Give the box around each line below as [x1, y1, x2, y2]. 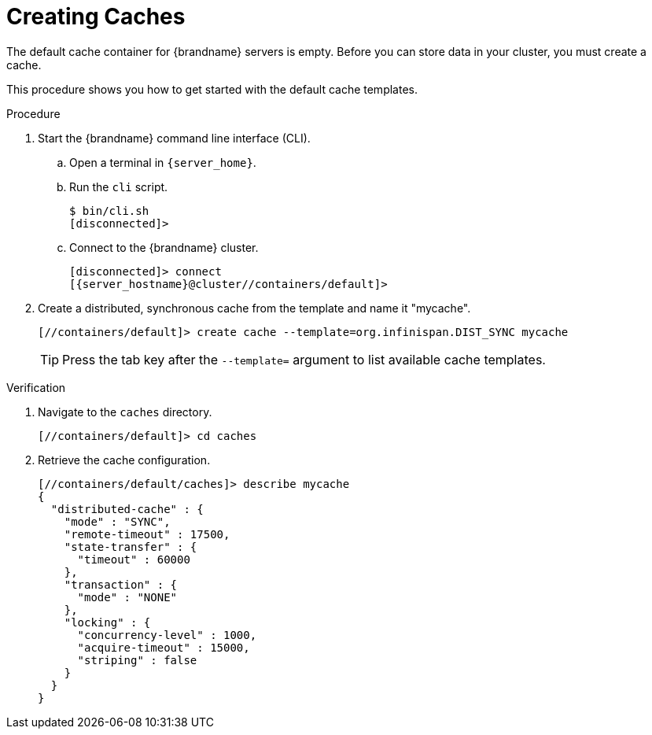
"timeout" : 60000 [77, 552, 190, 566]
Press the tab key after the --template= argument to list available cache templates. [62, 351, 546, 367]
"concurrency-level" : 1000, [77, 628, 257, 641]
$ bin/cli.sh [69, 204, 149, 217]
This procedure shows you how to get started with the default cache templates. [6, 82, 418, 96]
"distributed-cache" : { [50, 502, 204, 515]
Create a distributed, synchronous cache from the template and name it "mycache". [38, 301, 471, 315]
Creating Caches [6, 3, 186, 30]
